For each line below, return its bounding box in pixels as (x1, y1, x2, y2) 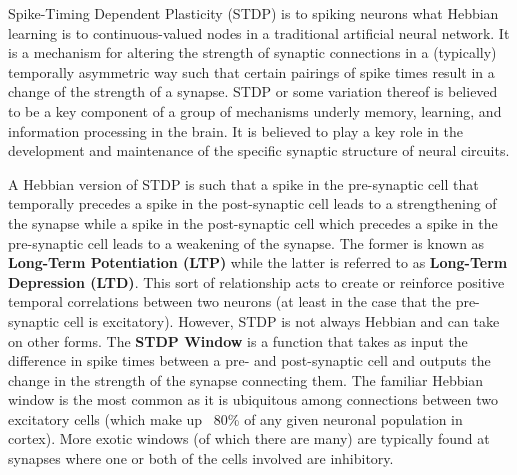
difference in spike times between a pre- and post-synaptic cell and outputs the (8, 350, 491, 371)
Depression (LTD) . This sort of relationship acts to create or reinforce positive (8, 271, 505, 292)
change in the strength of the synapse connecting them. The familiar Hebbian (8, 369, 484, 390)
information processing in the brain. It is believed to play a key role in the (8, 120, 464, 141)
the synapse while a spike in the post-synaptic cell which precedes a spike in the (8, 212, 498, 233)
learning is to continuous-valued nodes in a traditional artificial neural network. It (8, 22, 510, 43)
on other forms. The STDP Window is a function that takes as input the (8, 330, 468, 351)
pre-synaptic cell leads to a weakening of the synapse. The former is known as (8, 232, 485, 253)
